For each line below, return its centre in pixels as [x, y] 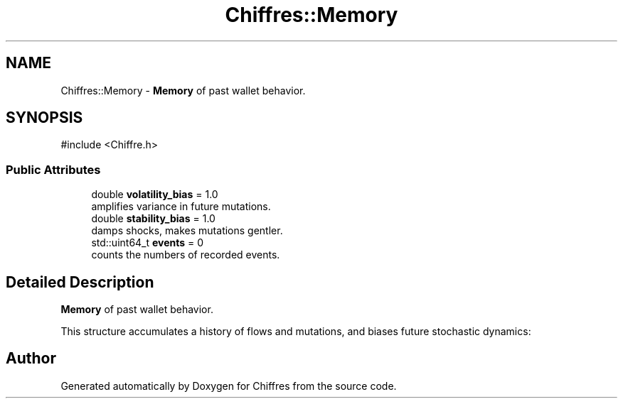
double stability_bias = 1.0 [153, 219]
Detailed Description [80, 282]
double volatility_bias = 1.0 [155, 195]
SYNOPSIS [44, 118]
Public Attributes [53, 169]
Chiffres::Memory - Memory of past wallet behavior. [183, 90]
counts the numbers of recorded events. [186, 255]
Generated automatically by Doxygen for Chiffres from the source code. [229, 386]
